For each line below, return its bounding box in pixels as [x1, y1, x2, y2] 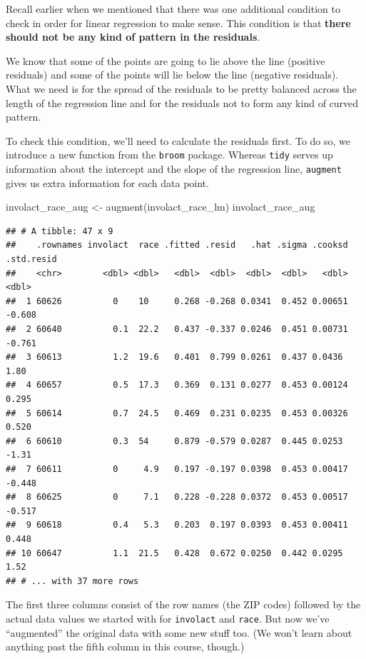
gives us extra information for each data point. [6, 175, 209, 190]
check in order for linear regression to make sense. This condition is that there [6, 15, 351, 30]
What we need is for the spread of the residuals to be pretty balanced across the [6, 81, 357, 96]
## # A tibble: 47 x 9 [6, 226, 113, 236]
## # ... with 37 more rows [6, 575, 139, 586]
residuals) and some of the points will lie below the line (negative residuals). [6, 67, 339, 82]
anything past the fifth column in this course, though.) [6, 639, 245, 654]
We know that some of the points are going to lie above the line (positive [6, 53, 325, 68]
